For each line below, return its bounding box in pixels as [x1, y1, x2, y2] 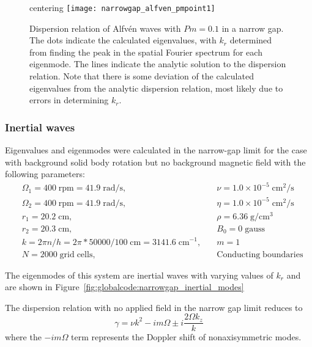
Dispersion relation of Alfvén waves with [29, 21, 181, 34]
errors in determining [29, 93, 109, 106]
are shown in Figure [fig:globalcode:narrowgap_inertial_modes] [5, 280, 244, 293]
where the [5, 331, 42, 343]
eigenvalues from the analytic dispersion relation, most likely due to [29, 81, 283, 94]
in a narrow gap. [221, 21, 284, 34]
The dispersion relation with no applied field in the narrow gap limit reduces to [5, 301, 303, 313]
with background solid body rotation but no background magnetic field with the [5, 155, 306, 168]
